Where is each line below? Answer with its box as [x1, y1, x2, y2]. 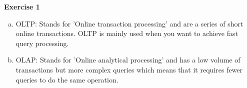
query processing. [15, 37, 69, 48]
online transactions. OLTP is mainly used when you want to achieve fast [15, 28, 238, 38]
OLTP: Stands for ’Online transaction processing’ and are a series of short [15, 18, 243, 28]
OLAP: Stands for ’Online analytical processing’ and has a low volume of [15, 54, 240, 65]
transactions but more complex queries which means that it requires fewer [15, 64, 243, 74]
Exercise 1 [4, 1, 40, 11]
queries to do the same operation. [15, 74, 118, 84]
